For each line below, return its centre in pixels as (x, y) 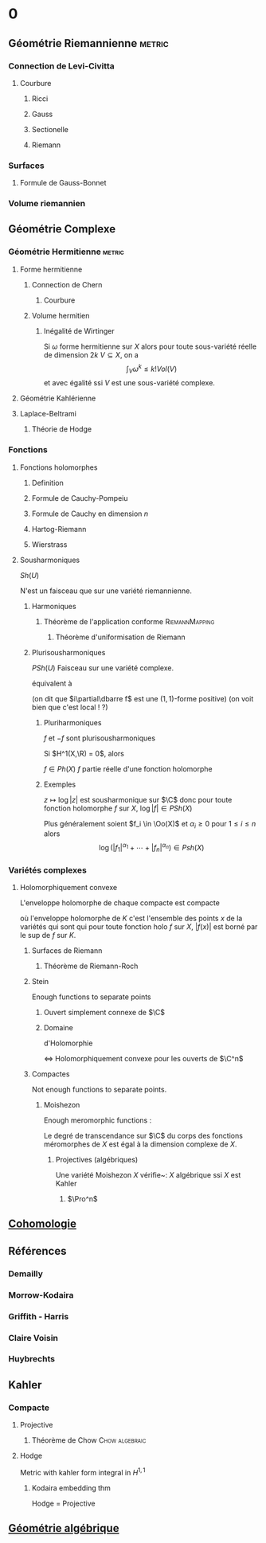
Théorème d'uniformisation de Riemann (120, 637)
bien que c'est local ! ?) (70, 707)
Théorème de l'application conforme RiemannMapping (129, 621)
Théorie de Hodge (62, 429)
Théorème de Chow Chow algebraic (89, 1440)
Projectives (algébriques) (97, 1160)
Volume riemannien (47, 204)
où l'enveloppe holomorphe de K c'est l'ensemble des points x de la (131, 918)
